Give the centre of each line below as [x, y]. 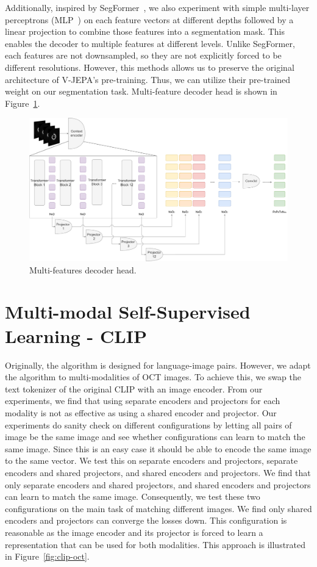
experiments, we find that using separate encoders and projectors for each [143, 401]
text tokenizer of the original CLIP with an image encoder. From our [134, 388]
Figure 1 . [23, 103]
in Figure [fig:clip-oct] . [47, 556]
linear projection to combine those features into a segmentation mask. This [145, 31]
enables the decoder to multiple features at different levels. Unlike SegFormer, [150, 43]
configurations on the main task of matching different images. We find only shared [158, 508]
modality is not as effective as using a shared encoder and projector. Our [141, 412]
